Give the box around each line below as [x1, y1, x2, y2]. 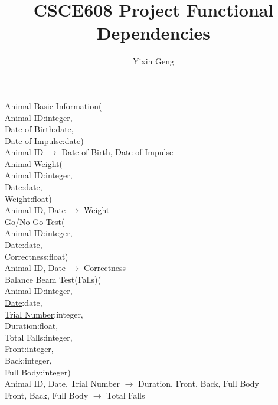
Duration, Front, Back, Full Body [138, 377, 259, 390]
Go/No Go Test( [5, 215, 65, 227]
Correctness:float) [5, 250, 68, 262]
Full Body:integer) [5, 365, 71, 378]
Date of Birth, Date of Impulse [61, 146, 174, 158]
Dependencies [96, 21, 211, 45]
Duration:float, [5, 319, 58, 332]
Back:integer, [5, 354, 52, 366]
